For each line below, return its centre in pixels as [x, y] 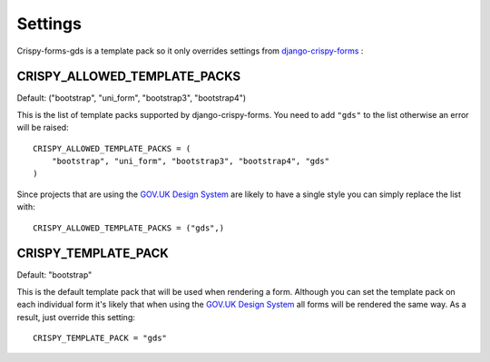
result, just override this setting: [76, 317]
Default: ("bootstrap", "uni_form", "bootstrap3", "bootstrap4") [132, 98]
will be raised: [43, 128]
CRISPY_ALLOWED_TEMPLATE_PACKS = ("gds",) [129, 228]
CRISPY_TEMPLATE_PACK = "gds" [100, 338]
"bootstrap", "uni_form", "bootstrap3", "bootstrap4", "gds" [191, 161]
